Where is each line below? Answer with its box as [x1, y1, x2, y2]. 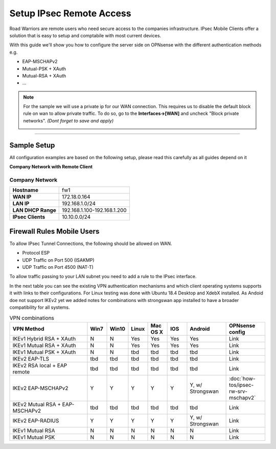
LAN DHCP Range [12, 207, 56, 214]
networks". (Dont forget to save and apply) [23, 117, 114, 123]
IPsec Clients [12, 213, 45, 220]
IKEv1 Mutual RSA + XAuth [12, 342, 76, 349]
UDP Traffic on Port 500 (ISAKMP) [22, 257, 95, 263]
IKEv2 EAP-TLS [12, 355, 50, 362]
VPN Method [12, 325, 44, 332]
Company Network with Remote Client [9, 164, 93, 170]
